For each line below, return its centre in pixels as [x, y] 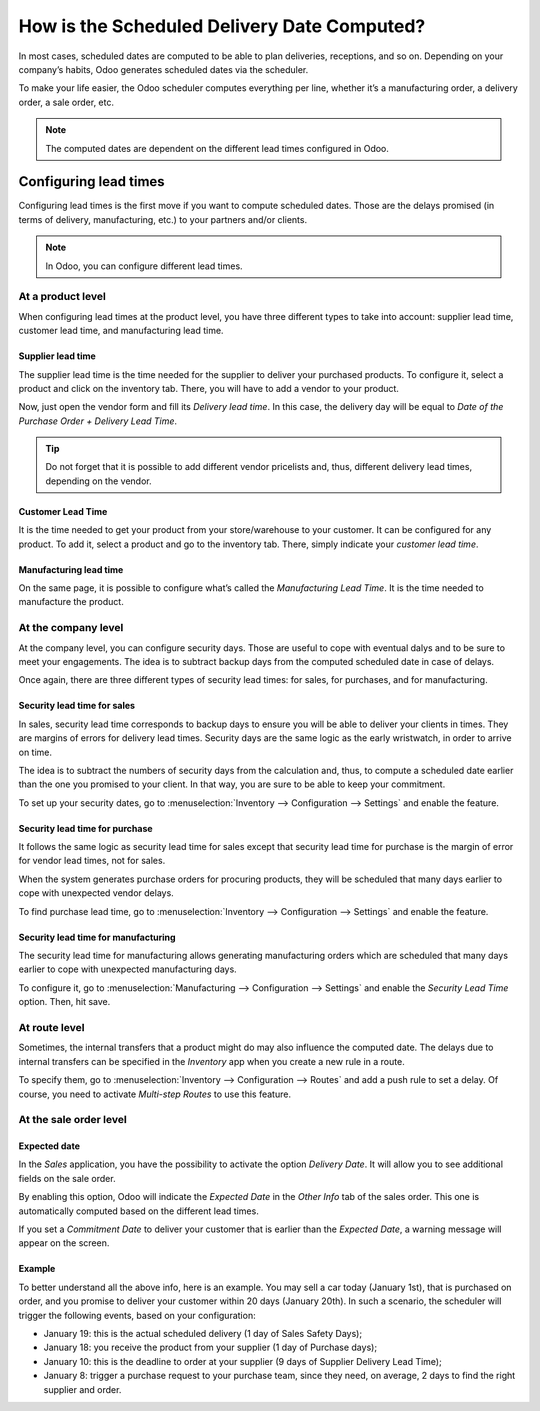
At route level [51, 1027]
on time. [35, 752]
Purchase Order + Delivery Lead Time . [98, 421]
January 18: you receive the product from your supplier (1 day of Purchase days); [210, 1347]
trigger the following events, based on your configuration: [137, 1315]
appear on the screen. [64, 1243]
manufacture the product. [71, 602]
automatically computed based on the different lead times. [138, 1211]
